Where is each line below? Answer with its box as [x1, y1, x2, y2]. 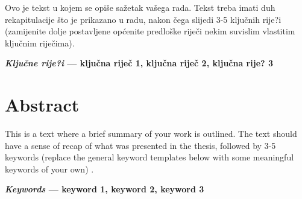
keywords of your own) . [5, 162, 94, 175]
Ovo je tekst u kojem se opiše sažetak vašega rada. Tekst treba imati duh [5, 1, 275, 13]
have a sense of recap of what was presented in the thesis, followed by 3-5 [5, 139, 276, 151]
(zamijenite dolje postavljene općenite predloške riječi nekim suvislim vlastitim [5, 25, 295, 37]
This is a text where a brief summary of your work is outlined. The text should [5, 127, 297, 140]
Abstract [5, 92, 80, 117]
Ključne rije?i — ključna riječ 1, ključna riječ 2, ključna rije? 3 [5, 57, 274, 69]
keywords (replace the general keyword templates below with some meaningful [5, 151, 294, 163]
